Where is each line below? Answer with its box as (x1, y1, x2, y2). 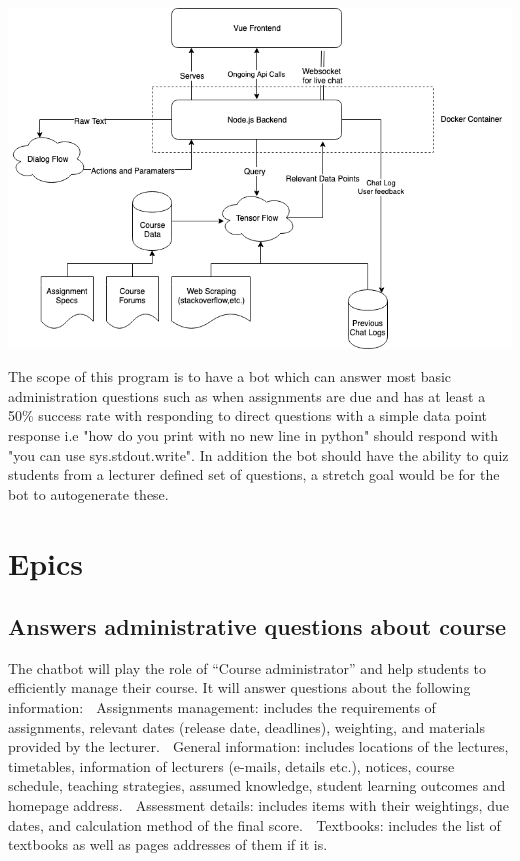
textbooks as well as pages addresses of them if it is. (8, 834, 328, 855)
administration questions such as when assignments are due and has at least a (8, 385, 486, 406)
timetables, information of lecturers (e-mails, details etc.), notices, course (8, 755, 455, 776)
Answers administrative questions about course (8, 611, 507, 642)
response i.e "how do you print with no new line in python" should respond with (8, 424, 499, 445)
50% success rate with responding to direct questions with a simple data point (8, 405, 487, 426)
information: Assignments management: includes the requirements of (8, 697, 436, 718)
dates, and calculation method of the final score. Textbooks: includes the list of (8, 814, 501, 835)
